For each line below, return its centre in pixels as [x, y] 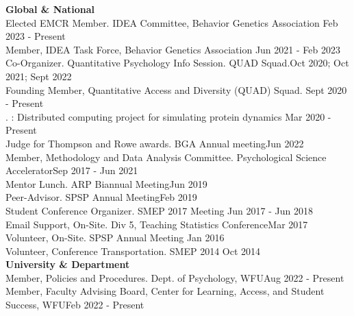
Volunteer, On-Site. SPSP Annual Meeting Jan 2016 [115, 238]
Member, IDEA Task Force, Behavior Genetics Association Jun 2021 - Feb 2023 [173, 49]
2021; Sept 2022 [39, 76]
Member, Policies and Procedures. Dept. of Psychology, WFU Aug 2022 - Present [175, 277]
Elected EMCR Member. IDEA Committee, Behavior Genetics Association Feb [172, 22]
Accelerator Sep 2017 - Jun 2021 [72, 170]
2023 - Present [36, 36]
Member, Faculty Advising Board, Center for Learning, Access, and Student [165, 291]
